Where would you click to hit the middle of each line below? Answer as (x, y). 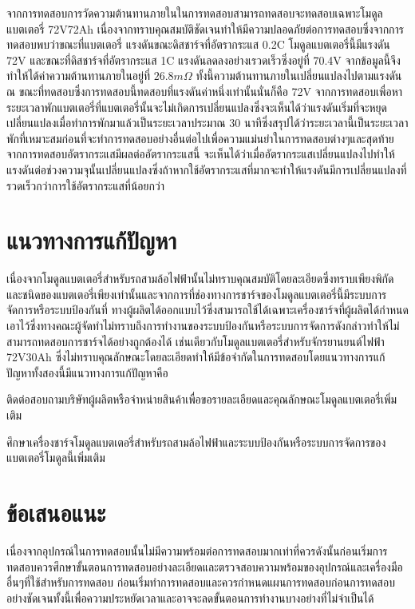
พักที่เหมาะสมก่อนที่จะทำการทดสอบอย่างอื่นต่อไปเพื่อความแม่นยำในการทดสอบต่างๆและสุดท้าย (200, 138)
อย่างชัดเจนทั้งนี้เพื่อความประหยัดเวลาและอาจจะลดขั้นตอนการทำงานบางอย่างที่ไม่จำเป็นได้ (190, 597)
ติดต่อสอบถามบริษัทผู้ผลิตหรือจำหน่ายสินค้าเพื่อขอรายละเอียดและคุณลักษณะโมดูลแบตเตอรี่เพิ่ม (202, 399)
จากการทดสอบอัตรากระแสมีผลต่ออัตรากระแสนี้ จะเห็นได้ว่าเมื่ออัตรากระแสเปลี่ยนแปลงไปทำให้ (201, 154)
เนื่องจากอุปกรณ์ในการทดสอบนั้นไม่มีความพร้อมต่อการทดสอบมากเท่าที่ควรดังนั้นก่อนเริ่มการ (197, 550)
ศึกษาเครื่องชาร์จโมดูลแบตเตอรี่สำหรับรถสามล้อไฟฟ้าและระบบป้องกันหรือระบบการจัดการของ (196, 442)
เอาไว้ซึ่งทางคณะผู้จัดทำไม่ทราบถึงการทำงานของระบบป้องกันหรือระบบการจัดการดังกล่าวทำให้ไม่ (203, 326)
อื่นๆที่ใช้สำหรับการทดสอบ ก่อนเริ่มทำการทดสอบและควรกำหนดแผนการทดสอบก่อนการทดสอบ (201, 582)
